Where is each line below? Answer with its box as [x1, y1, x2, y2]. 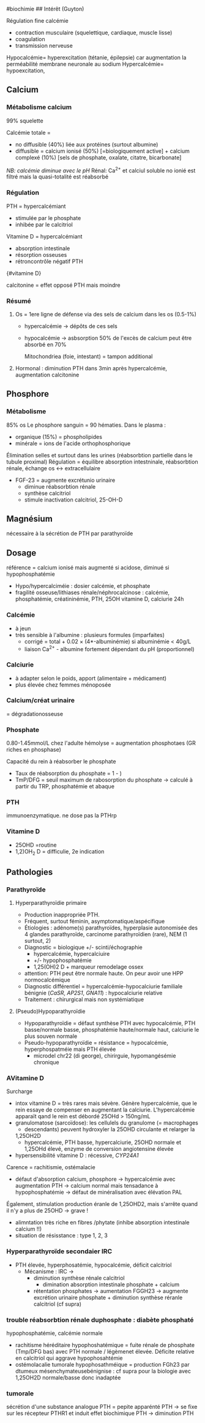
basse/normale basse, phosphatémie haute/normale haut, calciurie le [24, 1026, 199, 1034]
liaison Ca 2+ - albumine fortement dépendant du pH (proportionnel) [24, 644, 195, 652]
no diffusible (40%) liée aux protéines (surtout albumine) [15, 140, 158, 148]
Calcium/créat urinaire [6, 696, 75, 704]
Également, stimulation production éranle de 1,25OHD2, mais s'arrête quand [6, 1200, 198, 1208]
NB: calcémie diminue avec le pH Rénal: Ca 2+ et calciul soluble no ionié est [6, 166, 196, 174]
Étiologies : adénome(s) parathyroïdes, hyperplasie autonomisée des [24, 924, 198, 931]
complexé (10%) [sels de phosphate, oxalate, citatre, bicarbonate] [15, 153, 182, 161]
